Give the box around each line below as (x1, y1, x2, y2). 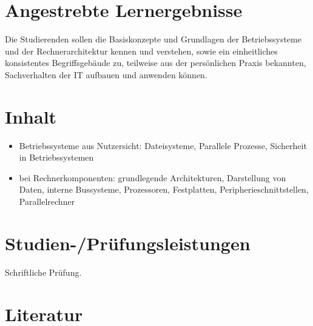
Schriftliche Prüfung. (5, 265, 82, 278)
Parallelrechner (19, 195, 75, 207)
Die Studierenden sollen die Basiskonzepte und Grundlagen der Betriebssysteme (5, 33, 301, 45)
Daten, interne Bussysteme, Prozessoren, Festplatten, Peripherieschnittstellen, (19, 183, 309, 196)
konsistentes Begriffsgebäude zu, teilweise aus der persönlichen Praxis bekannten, (5, 56, 306, 69)
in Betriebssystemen (19, 151, 94, 164)
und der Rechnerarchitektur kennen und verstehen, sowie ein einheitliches (5, 44, 278, 57)
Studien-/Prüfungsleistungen (5, 230, 251, 255)
